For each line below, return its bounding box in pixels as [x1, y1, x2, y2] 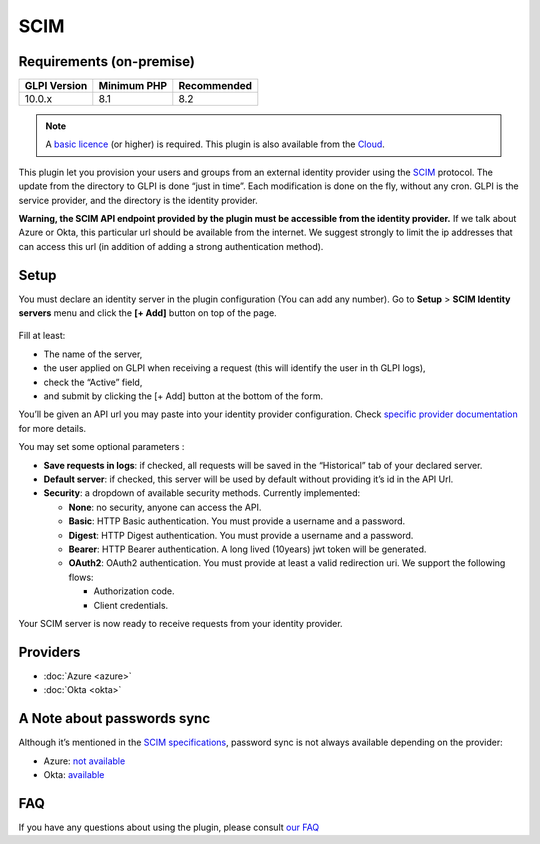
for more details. [18, 422, 87, 434]
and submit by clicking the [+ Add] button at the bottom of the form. [43, 390, 324, 402]
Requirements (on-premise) [18, 53, 195, 70]
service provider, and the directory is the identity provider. [18, 194, 259, 206]
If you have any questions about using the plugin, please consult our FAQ [18, 821, 320, 833]
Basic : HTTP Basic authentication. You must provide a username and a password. [68, 515, 406, 527]
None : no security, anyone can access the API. [68, 501, 262, 513]
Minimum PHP [98, 79, 168, 93]
